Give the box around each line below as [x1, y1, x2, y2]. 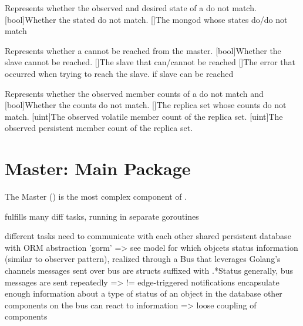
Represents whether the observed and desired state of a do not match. [5, 2, 257, 14]
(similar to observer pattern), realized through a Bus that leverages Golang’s [5, 253, 281, 265]
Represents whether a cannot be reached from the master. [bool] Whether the [5, 44, 281, 56]
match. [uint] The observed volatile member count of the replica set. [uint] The [5, 110, 283, 122]
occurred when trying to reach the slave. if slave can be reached [5, 67, 234, 79]
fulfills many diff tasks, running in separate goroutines [5, 210, 199, 222]
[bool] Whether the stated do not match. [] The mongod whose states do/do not [5, 13, 288, 25]
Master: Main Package [5, 156, 191, 180]
